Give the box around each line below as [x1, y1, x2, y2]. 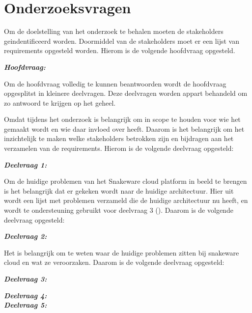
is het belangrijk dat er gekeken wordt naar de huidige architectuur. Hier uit [4, 185, 234, 196]
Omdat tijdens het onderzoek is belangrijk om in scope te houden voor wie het [4, 114, 241, 124]
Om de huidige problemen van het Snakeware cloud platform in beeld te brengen [4, 176, 247, 186]
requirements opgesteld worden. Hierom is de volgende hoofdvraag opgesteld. [4, 45, 235, 56]
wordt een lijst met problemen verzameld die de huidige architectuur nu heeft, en [4, 195, 248, 205]
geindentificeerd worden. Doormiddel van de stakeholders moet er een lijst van [4, 35, 239, 46]
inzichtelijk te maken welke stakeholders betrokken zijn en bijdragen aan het [4, 133, 234, 143]
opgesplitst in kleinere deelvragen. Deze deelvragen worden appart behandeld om [4, 88, 248, 98]
